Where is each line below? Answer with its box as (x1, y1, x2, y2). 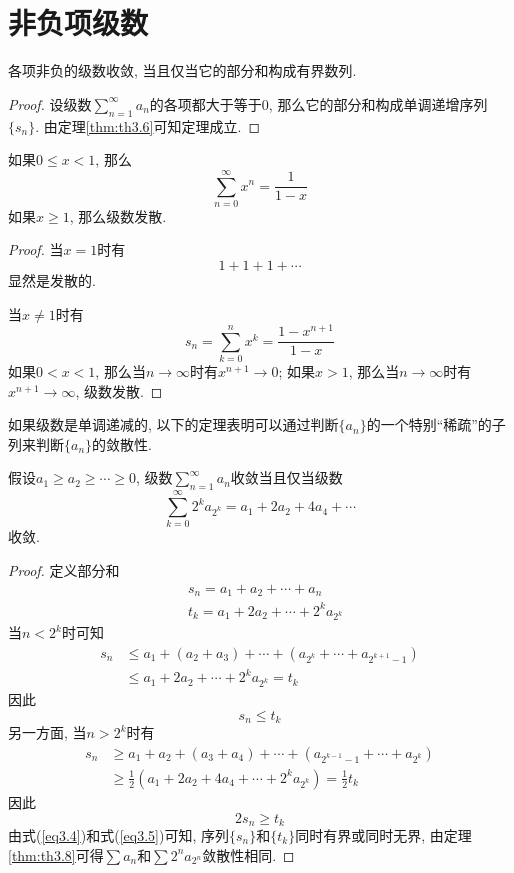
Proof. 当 (8, 239, 64, 260)
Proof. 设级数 (8, 93, 92, 114)
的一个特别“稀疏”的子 (366, 414, 506, 435)
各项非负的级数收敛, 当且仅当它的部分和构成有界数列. (8, 60, 357, 81)
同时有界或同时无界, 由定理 (295, 824, 472, 845)
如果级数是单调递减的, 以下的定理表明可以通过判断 (8, 414, 339, 435)
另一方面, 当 (8, 722, 87, 743)
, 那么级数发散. (69, 205, 167, 226)
